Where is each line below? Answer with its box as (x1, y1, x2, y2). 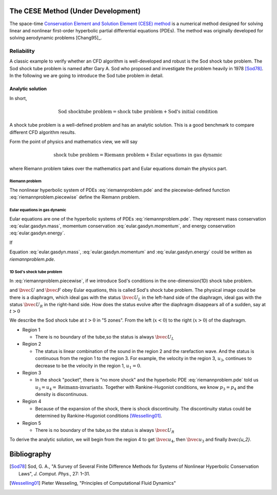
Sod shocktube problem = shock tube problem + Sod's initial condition (58, 108, 218, 114)
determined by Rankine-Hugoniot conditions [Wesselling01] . (35, 413, 163, 419)
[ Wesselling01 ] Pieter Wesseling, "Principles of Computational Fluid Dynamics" (9, 480, 176, 486)
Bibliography (9, 450, 51, 459)
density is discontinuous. (35, 391, 88, 398)
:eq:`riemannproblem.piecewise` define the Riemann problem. (9, 194, 141, 200)
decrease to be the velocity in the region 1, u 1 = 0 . (35, 362, 142, 370)
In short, (9, 95, 28, 101)
